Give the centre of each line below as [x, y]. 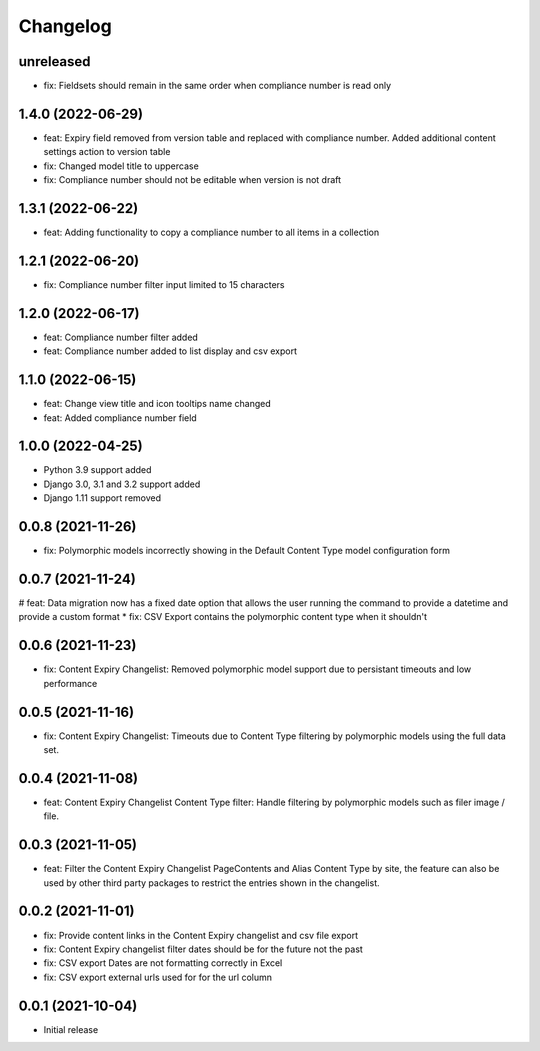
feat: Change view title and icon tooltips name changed [157, 404]
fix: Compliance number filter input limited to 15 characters [164, 284]
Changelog [65, 26]
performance [70, 683]
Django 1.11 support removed [102, 498]
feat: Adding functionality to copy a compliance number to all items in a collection [211, 232]
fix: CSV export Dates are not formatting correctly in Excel [163, 963]
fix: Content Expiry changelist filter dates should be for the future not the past [203, 949]
